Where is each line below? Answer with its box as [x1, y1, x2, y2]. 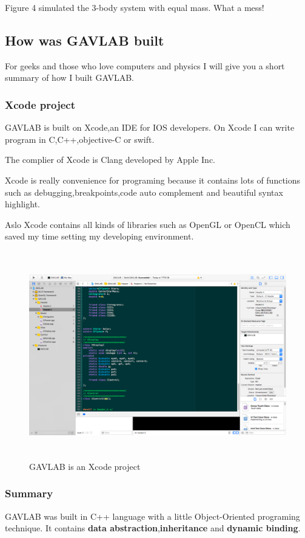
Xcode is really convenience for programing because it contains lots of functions [5, 173, 301, 186]
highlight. [5, 198, 40, 210]
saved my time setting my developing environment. [5, 230, 194, 243]
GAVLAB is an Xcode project [29, 460, 141, 472]
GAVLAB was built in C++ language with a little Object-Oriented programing [5, 509, 300, 522]
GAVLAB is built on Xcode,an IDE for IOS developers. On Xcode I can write [5, 121, 295, 134]
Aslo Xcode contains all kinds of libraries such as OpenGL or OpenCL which [5, 218, 290, 230]
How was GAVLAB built [5, 30, 164, 49]
